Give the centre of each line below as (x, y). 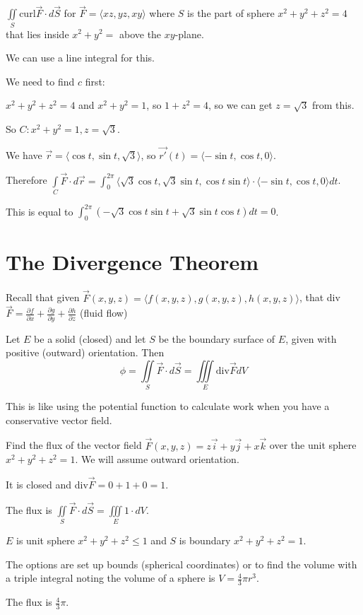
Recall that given (43, 297)
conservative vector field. (59, 420)
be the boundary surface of (217, 338)
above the (140, 34)
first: (95, 81)
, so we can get (240, 105)
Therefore (26, 180)
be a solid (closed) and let (90, 338)
